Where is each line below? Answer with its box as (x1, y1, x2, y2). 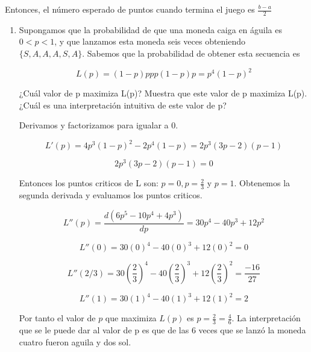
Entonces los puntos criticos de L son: (19, 177, 159, 189)
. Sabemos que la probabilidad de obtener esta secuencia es (82, 47, 300, 60)
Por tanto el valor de (19, 312, 96, 324)
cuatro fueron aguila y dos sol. (19, 335, 131, 348)
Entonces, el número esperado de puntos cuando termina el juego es (5, 3, 255, 15)
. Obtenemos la (234, 177, 291, 189)
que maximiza (105, 312, 157, 324)
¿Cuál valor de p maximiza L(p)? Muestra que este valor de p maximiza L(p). (19, 87, 307, 99)
